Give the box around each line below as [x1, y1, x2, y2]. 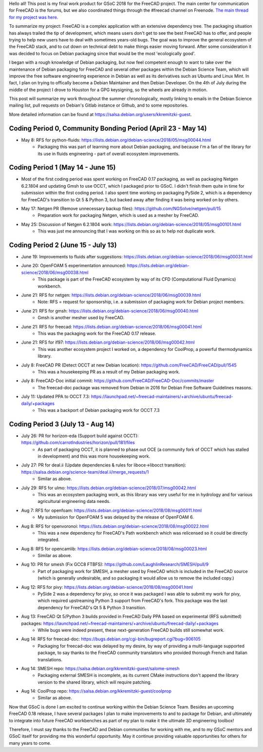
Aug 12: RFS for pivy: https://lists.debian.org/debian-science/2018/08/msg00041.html [21, 584, 193, 590]
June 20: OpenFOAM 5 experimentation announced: [21, 263, 126, 269]
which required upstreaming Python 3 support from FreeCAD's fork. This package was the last [38, 598, 227, 604]
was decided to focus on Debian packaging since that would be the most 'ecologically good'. [9, 50, 196, 56]
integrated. [38, 537, 60, 543]
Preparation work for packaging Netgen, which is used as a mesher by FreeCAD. [38, 212, 199, 218]
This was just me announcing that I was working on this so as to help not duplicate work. [38, 228, 216, 234]
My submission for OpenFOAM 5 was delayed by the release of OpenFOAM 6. [38, 514, 194, 520]
